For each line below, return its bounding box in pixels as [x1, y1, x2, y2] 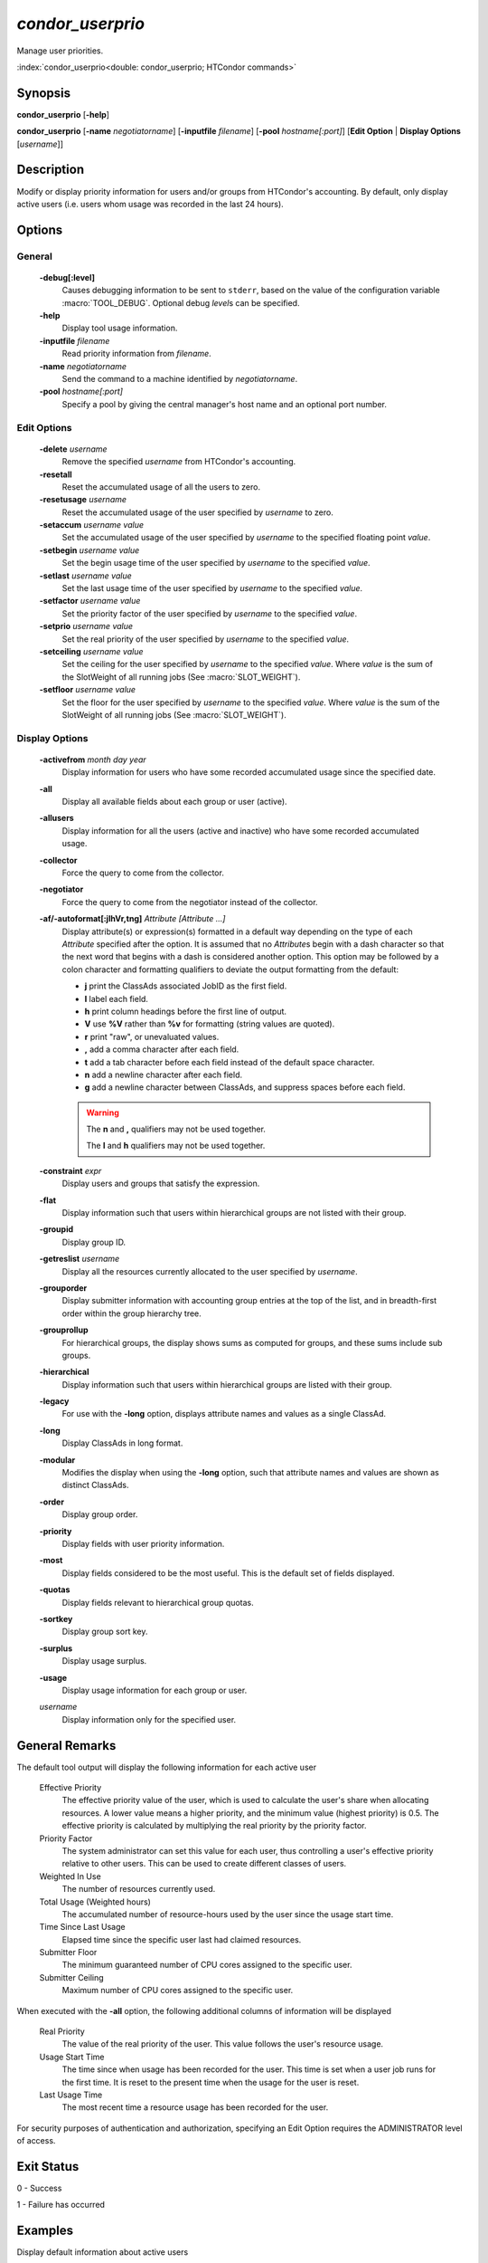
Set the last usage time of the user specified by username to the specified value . [61, 583, 363, 594]
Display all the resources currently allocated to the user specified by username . [61, 1265, 358, 1276]
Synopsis [16, 85, 71, 100]
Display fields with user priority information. [61, 1539, 225, 1549]
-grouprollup [39, 1324, 89, 1335]
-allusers [39, 813, 74, 824]
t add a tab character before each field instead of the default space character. [84, 1056, 375, 1067]
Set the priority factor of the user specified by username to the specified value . [61, 607, 357, 619]
